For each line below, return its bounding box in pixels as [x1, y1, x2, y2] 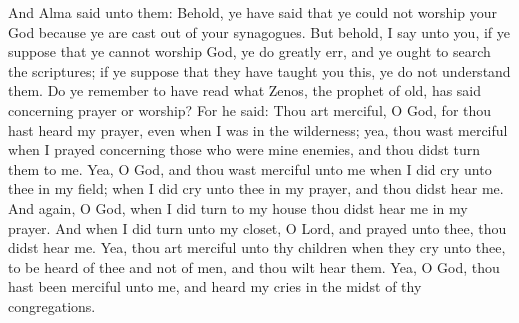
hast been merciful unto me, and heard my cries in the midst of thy [8, 276, 422, 297]
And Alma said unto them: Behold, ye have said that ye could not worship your [8, 2, 497, 22]
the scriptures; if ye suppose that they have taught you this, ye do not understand [8, 60, 511, 81]
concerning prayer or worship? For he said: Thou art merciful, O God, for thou [8, 99, 492, 120]
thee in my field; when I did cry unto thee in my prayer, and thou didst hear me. [8, 178, 504, 199]
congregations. [8, 295, 96, 316]
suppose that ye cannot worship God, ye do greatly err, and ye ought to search [8, 41, 491, 62]
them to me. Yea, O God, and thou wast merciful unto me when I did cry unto [8, 158, 492, 179]
